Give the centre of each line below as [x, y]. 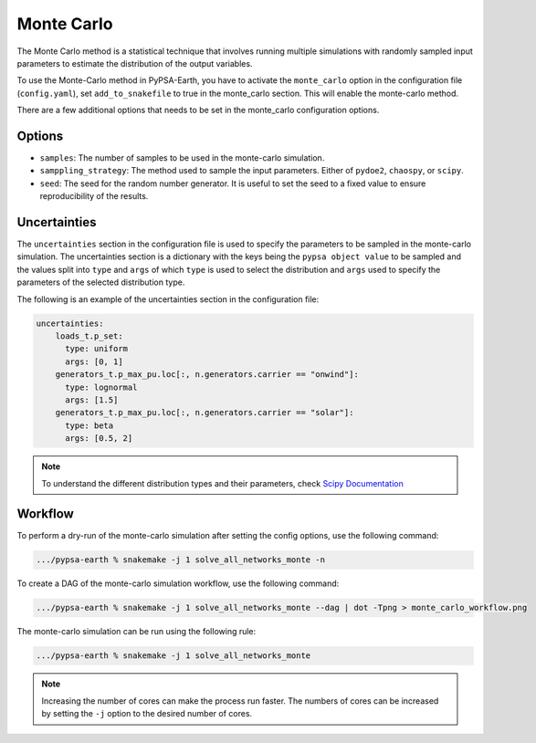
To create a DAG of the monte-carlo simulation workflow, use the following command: [178, 583]
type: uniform [96, 349]
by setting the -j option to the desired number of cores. [147, 714]
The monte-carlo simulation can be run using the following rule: [137, 632]
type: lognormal [101, 387]
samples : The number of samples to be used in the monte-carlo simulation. [182, 158]
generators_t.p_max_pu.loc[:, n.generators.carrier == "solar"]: [205, 413]
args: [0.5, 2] [99, 439]
